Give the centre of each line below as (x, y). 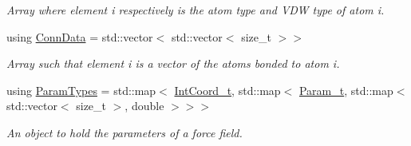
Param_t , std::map (346, 90)
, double (144, 106)
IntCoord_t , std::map (227, 90)
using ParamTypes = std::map (81, 90)
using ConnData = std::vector (80, 36)
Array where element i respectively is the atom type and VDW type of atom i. (196, 10)
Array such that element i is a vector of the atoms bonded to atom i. (173, 63)
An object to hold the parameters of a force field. (124, 132)
